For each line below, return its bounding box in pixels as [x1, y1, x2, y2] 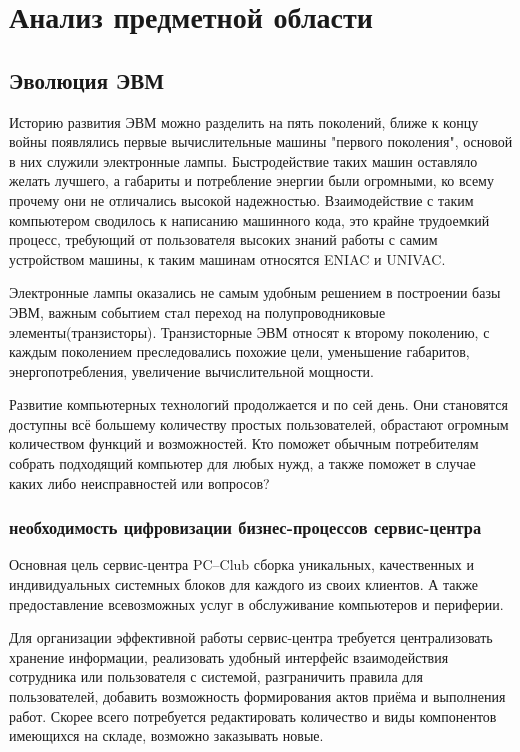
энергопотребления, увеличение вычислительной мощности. [9, 360, 374, 381]
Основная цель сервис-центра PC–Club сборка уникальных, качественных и [9, 554, 474, 575]
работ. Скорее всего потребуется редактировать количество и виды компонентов [9, 705, 497, 726]
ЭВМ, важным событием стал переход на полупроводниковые [9, 301, 386, 322]
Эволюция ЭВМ [9, 64, 165, 95]
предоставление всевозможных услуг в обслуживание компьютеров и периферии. [9, 593, 504, 614]
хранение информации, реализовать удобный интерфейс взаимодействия [9, 646, 449, 667]
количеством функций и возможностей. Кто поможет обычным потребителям [9, 433, 479, 454]
